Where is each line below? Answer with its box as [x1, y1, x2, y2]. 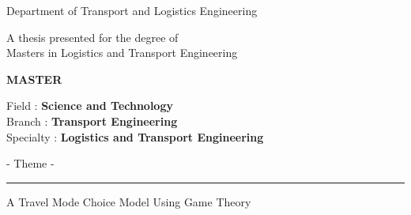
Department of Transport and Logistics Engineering [6, 2, 258, 18]
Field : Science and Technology [6, 97, 173, 114]
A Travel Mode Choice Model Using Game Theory [6, 193, 251, 209]
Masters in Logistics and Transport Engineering [6, 44, 238, 61]
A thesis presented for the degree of [6, 28, 179, 45]
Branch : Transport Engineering [6, 112, 178, 129]
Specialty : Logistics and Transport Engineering [6, 128, 264, 145]
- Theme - [6, 155, 55, 172]
